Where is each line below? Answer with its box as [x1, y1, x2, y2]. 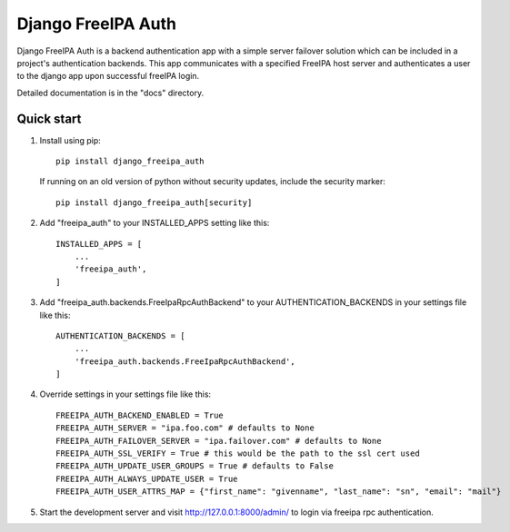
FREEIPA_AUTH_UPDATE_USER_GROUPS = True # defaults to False [55, 461, 334, 471]
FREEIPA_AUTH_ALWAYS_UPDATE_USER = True [55, 473, 238, 484]
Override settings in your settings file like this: [39, 389, 212, 399]
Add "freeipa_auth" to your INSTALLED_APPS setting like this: [39, 218, 270, 229]
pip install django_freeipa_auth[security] [55, 197, 253, 208]
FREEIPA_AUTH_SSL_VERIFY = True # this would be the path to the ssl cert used [55, 448, 420, 458]
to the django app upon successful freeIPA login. [16, 71, 200, 82]
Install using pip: [39, 134, 102, 145]
